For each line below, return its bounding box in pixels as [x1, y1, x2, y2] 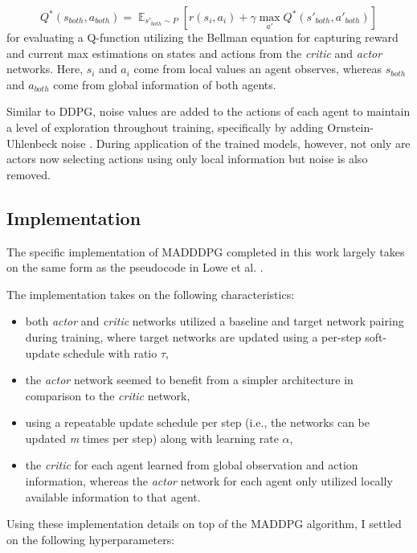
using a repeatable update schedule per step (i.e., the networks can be [25, 414, 370, 431]
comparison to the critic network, [25, 387, 190, 403]
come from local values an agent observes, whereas [133, 60, 382, 77]
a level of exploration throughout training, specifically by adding [6, 118, 324, 135]
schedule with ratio [63, 344, 157, 361]
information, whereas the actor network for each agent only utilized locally [25, 473, 393, 490]
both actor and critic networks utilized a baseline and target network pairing [25, 313, 404, 330]
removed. [6, 166, 51, 182]
